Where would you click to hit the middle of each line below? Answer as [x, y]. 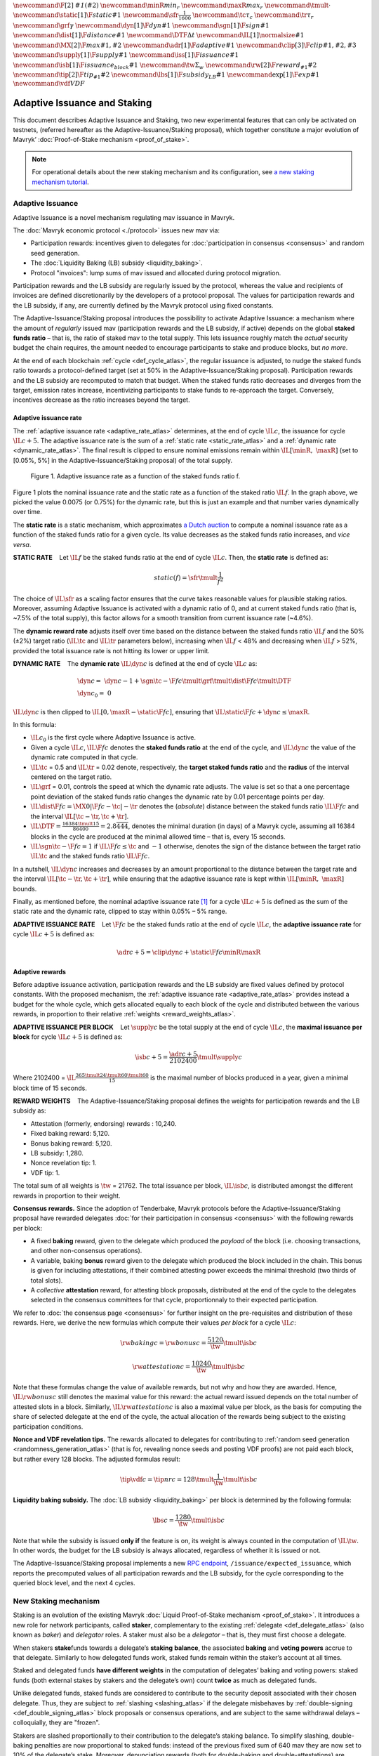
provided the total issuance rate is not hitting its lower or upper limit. [111, 650]
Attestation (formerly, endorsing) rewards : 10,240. [104, 1123]
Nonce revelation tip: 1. [64, 1163]
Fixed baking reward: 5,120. [70, 1134]
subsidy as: [29, 1110]
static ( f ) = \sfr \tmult [186, 577]
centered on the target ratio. [71, 777]
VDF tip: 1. [45, 1172]
